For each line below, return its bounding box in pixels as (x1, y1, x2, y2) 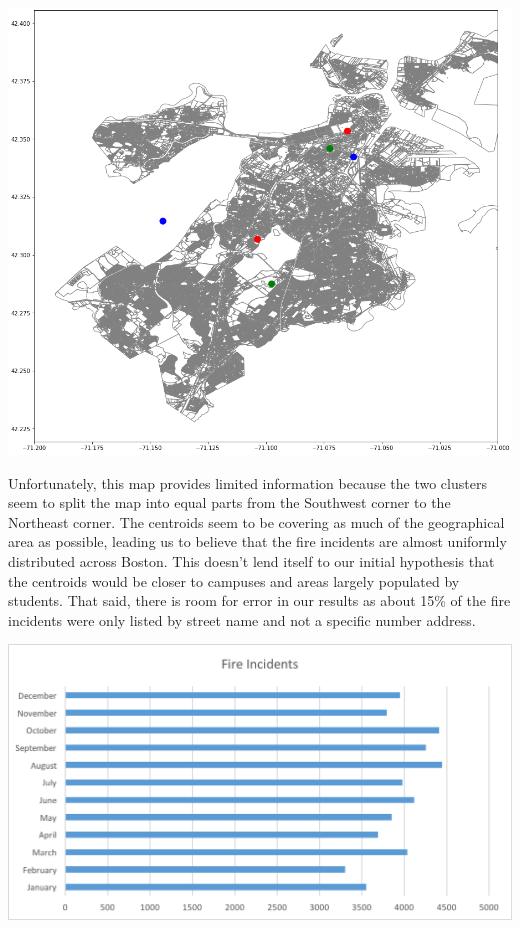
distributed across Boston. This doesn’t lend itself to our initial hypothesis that (8, 550, 495, 571)
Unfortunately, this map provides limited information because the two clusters (8, 472, 487, 493)
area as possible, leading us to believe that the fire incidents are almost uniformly (8, 531, 507, 552)
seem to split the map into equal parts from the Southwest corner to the (8, 492, 451, 513)
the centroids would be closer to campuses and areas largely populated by (8, 570, 460, 591)
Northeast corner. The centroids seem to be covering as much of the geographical (8, 511, 505, 532)
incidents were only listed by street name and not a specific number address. (8, 609, 476, 630)
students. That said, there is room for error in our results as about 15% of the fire (8, 590, 511, 611)
